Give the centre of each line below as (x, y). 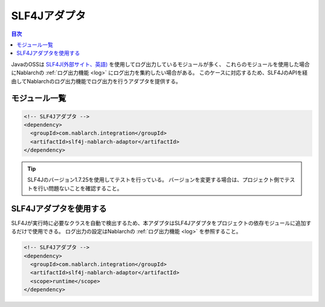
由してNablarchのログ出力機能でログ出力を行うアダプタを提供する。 (96, 81)
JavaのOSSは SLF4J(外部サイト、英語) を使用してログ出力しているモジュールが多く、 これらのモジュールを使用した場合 (160, 64)
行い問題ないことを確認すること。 (80, 188)
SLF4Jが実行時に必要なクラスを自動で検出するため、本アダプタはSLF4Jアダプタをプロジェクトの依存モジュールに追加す (161, 223)
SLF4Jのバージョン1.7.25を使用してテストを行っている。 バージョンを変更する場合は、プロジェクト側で (156, 180)
